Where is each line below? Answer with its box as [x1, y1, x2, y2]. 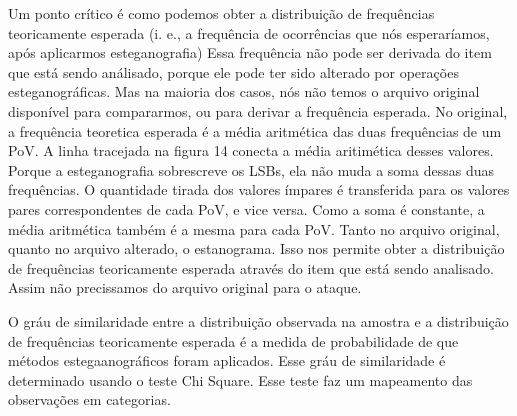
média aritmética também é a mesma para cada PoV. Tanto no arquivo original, [8, 218, 500, 239]
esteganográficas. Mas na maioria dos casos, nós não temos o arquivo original [8, 81, 480, 102]
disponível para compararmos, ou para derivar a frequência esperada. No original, [8, 100, 508, 121]
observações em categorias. [8, 389, 171, 410]
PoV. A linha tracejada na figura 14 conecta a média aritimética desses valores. [8, 140, 494, 161]
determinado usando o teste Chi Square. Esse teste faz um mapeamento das [8, 369, 473, 390]
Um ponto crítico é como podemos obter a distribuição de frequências [8, 3, 435, 23]
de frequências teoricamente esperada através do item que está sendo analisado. [8, 257, 494, 278]
